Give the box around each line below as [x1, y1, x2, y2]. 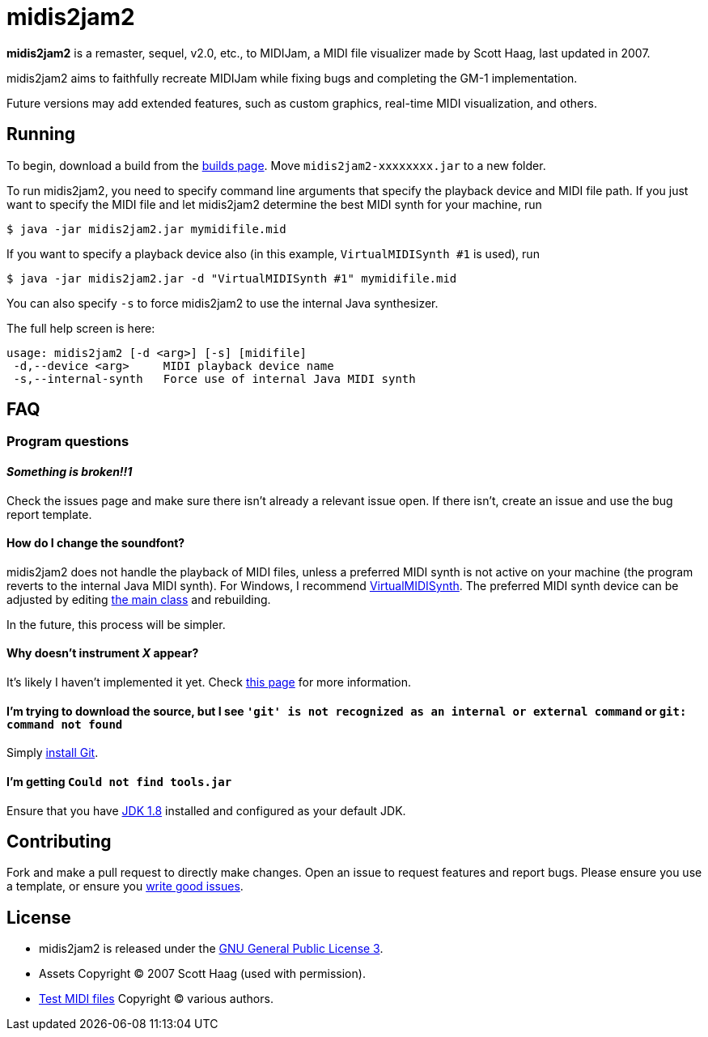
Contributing [6, 831, 112, 852]
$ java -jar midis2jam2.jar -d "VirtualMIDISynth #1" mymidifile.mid [6, 271, 457, 285]
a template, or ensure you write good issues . [6, 879, 244, 894]
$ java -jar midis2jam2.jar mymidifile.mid [6, 222, 286, 236]
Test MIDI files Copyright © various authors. [39, 992, 273, 1006]
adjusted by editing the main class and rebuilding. [6, 592, 271, 606]
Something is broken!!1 [6, 465, 133, 479]
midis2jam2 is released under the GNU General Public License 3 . [39, 941, 384, 956]
